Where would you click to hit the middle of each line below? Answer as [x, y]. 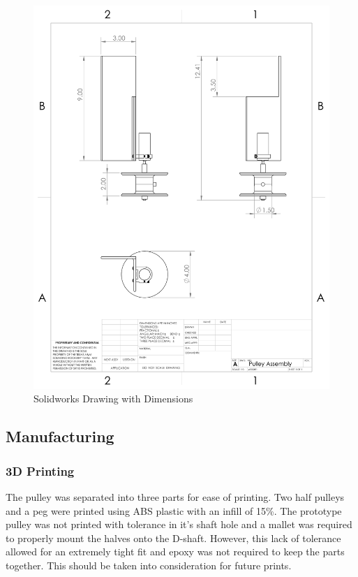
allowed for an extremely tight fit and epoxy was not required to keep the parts [175, 552]
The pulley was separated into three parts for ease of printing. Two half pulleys [175, 497]
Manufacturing [60, 436]
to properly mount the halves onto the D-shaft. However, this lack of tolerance [173, 538]
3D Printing [40, 470]
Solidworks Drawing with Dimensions [113, 399]
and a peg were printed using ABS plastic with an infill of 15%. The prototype [174, 510]
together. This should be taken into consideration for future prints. [149, 565]
